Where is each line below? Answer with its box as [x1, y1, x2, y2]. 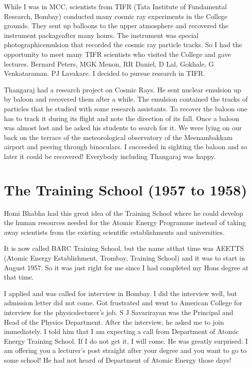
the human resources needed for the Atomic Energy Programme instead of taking [4, 217, 246, 228]
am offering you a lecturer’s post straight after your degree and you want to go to [4, 345, 247, 355]
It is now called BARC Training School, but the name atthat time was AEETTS [4, 243, 244, 253]
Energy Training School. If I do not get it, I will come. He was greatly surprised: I [4, 335, 248, 346]
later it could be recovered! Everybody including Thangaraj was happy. [4, 151, 216, 161]
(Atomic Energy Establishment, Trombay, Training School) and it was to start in [4, 253, 245, 263]
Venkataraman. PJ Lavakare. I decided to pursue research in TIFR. [4, 68, 205, 78]
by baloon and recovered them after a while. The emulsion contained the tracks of [4, 94, 248, 104]
